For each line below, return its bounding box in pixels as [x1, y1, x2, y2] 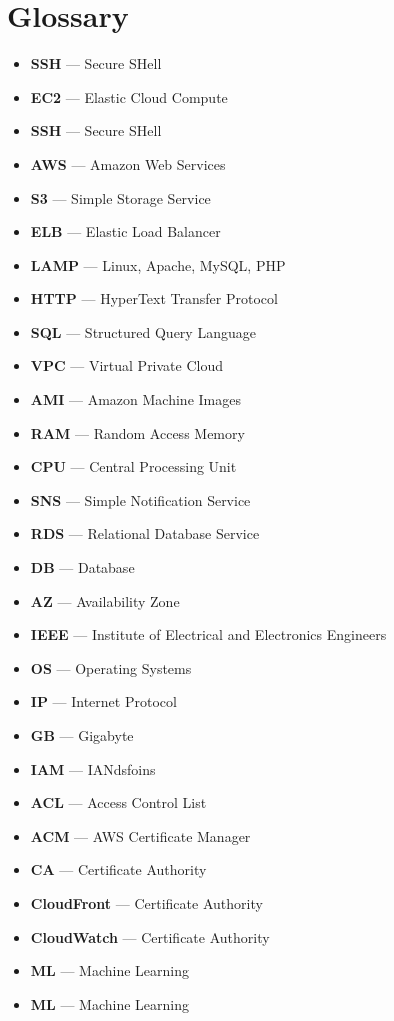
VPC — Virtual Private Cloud [30, 355, 224, 376]
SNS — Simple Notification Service [30, 489, 251, 510]
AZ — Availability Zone [30, 590, 180, 611]
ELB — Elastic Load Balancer [30, 221, 221, 242]
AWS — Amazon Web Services [30, 153, 226, 174]
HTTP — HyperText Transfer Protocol [30, 288, 278, 309]
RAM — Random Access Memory [30, 422, 245, 443]
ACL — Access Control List [30, 792, 207, 813]
